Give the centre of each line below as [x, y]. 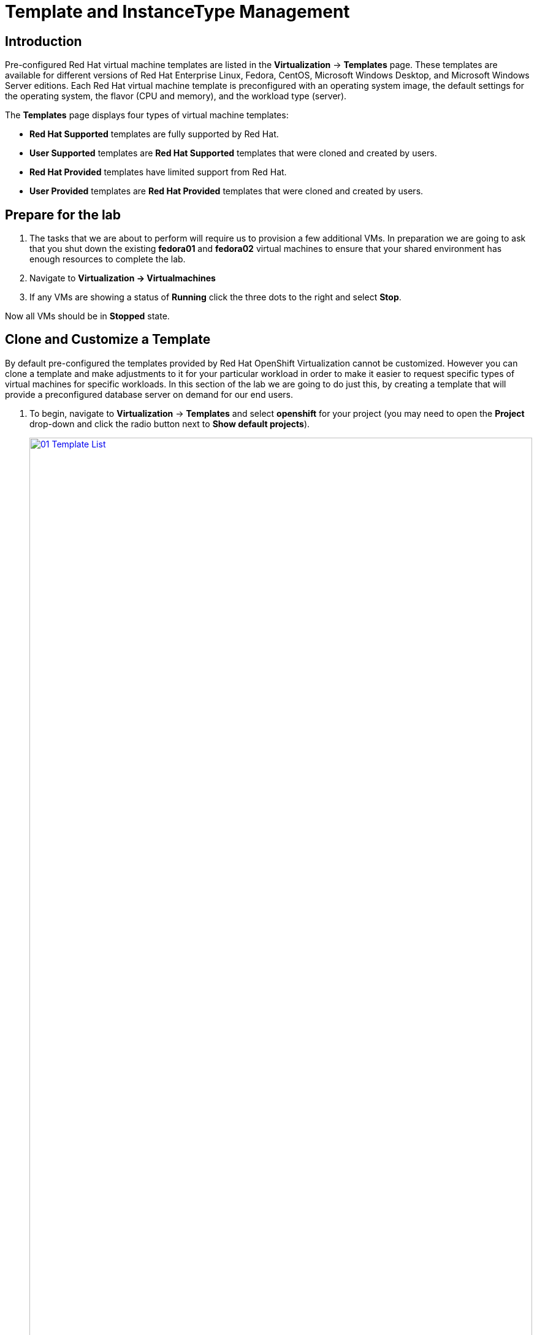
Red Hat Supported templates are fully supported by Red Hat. [154, 134]
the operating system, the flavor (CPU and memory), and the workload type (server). [176, 96]
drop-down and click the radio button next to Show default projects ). [170, 424]
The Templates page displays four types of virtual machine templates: [147, 115]
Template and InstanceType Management [177, 12]
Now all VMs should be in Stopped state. [87, 316]
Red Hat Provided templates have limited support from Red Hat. [158, 172]
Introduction [44, 41]
